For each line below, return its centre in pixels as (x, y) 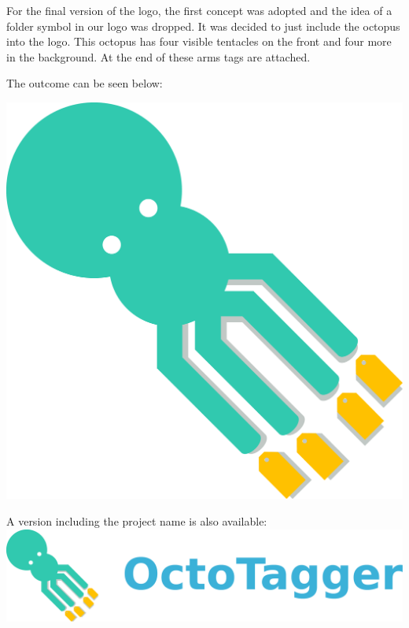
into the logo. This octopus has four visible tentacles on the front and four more (199, 41)
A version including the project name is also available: (137, 521)
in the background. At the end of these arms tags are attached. (158, 56)
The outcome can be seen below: (85, 83)
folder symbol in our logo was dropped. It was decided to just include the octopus (203, 26)
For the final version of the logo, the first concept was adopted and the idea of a (199, 10)
